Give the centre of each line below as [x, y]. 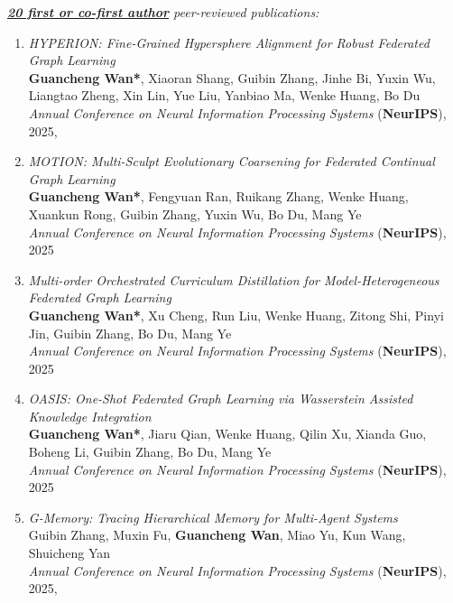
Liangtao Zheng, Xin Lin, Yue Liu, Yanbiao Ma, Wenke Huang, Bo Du [224, 95]
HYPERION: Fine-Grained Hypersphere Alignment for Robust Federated [229, 42]
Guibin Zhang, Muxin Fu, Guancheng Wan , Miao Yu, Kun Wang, [217, 535]
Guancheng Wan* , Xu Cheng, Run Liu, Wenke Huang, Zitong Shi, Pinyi [236, 315]
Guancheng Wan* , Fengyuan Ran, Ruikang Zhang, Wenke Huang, [218, 196]
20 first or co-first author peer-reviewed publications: [163, 12]
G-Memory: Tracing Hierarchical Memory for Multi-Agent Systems [213, 517]
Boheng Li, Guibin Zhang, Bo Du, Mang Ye [150, 452]
